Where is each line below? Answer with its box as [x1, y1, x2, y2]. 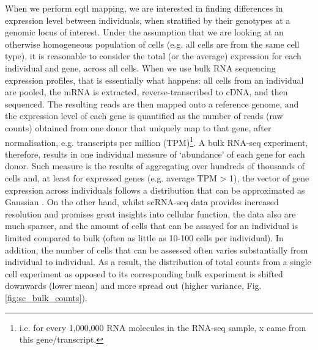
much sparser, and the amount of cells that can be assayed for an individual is [5, 219, 298, 232]
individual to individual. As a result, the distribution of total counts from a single [5, 255, 311, 268]
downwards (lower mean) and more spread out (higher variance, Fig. [5, 279, 262, 292]
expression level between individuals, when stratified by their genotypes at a [5, 13, 290, 26]
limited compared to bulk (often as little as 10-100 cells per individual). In [5, 231, 284, 244]
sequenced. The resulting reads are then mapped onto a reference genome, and [5, 97, 299, 110]
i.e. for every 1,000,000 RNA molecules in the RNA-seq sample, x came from [19, 321, 306, 334]
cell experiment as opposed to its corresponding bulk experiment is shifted [5, 267, 283, 280]
